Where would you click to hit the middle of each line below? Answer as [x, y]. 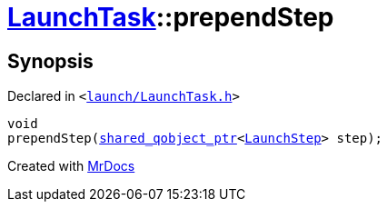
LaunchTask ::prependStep [171, 17]
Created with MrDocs [71, 166]
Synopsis [50, 61]
